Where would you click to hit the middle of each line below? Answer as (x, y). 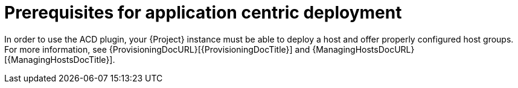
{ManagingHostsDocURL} (363, 49)
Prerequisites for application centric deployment (203, 13)
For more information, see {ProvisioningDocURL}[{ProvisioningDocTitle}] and (157, 49)
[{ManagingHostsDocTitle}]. (60, 59)
